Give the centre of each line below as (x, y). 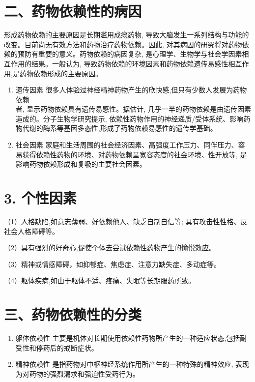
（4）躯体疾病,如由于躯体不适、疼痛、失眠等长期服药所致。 (99, 280)
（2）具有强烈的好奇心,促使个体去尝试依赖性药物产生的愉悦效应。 (110, 248)
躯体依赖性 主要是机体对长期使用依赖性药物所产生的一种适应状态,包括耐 (131, 338)
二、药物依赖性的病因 (73, 11)
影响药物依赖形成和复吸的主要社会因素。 (81, 164)
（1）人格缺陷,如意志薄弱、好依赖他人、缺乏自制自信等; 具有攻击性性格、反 (126, 221)
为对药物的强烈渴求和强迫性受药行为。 (77, 373)
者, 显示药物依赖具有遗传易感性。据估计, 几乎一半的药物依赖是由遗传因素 (133, 109)
